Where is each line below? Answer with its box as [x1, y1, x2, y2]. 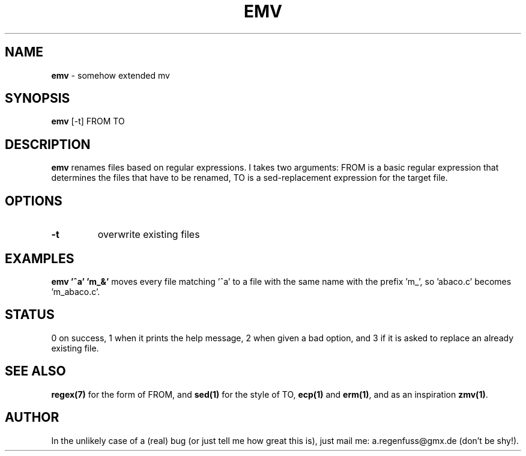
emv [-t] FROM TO [51, 116, 125, 127]
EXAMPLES [5, 251, 74, 266]
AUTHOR [5, 410, 59, 425]
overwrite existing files [97, 228, 200, 241]
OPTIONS [5, 193, 62, 208]
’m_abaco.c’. [51, 286, 100, 297]
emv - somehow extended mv [51, 70, 170, 81]
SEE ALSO [5, 363, 66, 379]
